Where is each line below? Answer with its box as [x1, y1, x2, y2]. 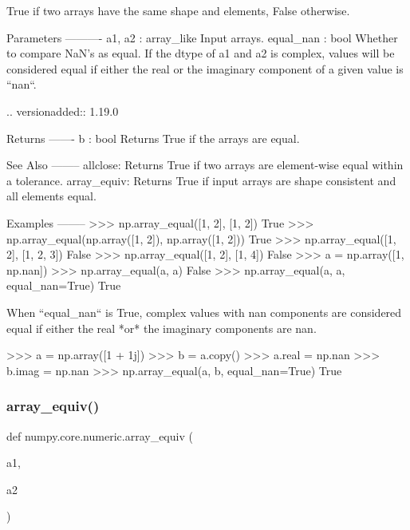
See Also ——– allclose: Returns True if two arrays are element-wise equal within [6, 156, 404, 173]
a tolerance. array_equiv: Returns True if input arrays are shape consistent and [6, 172, 396, 188]
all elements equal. [6, 188, 97, 204]
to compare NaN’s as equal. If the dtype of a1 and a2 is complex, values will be [6, 45, 395, 61]
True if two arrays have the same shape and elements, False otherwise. [6, 2, 350, 18]
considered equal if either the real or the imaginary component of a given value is [6, 60, 404, 77]
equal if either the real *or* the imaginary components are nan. [6, 319, 317, 336]
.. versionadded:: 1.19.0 [6, 102, 119, 119]
